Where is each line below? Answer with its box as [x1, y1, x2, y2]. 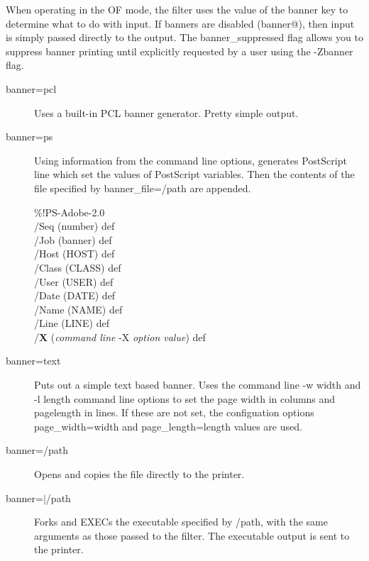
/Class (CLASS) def [34, 260, 121, 274]
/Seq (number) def [34, 218, 115, 233]
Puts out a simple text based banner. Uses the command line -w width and [34, 377, 361, 392]
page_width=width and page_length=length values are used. [34, 418, 302, 433]
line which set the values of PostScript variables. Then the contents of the [34, 167, 355, 182]
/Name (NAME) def [34, 301, 123, 316]
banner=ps [6, 129, 53, 144]
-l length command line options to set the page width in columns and [34, 391, 336, 406]
